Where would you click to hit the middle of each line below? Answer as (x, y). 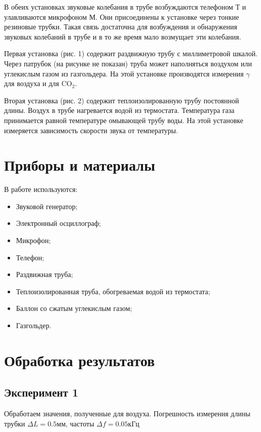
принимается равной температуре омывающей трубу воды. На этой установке (124, 120)
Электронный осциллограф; (58, 223)
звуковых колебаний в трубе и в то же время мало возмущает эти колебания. (123, 36)
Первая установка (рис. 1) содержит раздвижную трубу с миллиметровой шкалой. (131, 53)
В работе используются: (41, 189)
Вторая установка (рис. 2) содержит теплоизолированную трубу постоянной (122, 100)
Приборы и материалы (80, 165)
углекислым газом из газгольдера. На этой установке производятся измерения (124, 73)
